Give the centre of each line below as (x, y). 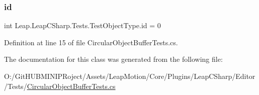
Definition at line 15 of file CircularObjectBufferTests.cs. (91, 42)
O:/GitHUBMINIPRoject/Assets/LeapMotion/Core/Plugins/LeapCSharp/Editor (130, 76)
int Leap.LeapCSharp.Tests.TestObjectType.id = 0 (82, 25)
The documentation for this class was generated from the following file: (113, 59)
